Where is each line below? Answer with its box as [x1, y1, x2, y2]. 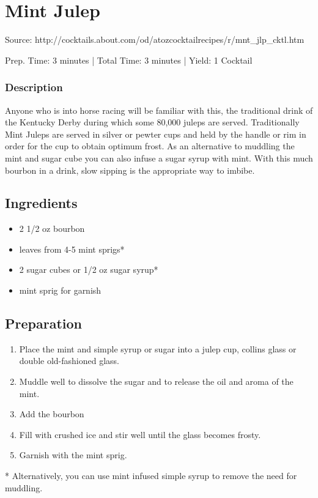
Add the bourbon [19, 407, 84, 420]
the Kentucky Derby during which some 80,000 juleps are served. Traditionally [5, 116, 300, 128]
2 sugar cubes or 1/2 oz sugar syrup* [19, 263, 158, 276]
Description [5, 80, 63, 95]
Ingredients [5, 193, 78, 212]
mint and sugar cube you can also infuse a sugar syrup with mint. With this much [5, 151, 313, 164]
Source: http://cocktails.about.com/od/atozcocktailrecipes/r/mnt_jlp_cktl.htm [5, 33, 305, 46]
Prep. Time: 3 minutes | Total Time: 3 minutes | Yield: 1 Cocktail [5, 53, 253, 66]
